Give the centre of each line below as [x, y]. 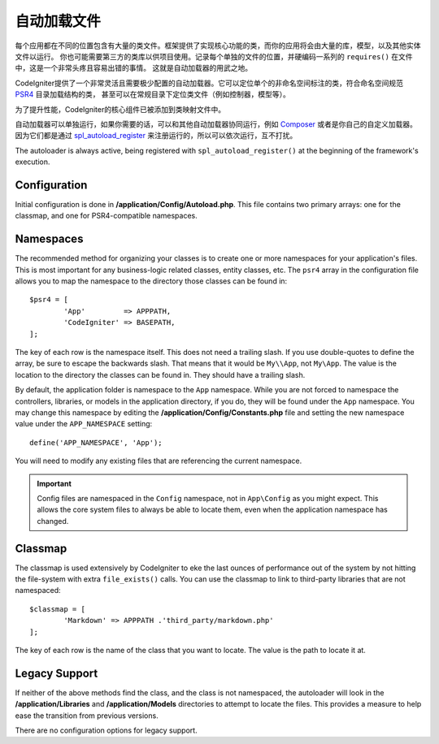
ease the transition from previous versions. [87, 716]
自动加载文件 [58, 21]
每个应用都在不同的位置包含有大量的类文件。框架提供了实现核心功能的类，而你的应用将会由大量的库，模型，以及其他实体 [218, 45]
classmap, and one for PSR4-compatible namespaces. [106, 216]
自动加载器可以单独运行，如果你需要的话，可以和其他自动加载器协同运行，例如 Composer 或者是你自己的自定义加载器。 [216, 124]
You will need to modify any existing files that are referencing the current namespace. [159, 461]
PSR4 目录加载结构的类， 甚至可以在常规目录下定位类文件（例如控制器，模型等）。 [152, 94]
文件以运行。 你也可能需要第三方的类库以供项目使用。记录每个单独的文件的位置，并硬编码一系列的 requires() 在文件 [214, 56]
